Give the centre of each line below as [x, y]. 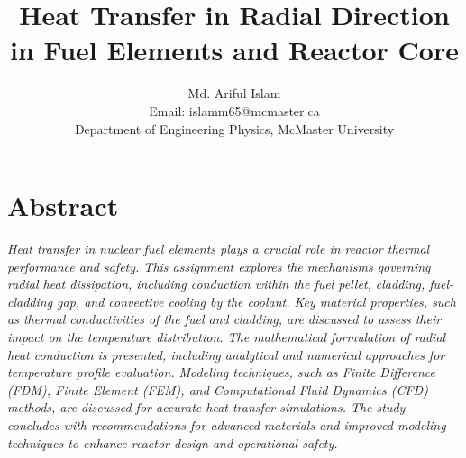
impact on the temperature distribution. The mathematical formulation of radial [227, 337]
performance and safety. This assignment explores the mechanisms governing [219, 266]
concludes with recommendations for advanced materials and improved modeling [227, 424]
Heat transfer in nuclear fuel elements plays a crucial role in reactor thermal [219, 249]
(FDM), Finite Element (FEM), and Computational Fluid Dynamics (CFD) [218, 389]
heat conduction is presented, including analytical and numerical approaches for [226, 354]
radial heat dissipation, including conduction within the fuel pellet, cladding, [216, 284]
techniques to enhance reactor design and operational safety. [173, 442]
